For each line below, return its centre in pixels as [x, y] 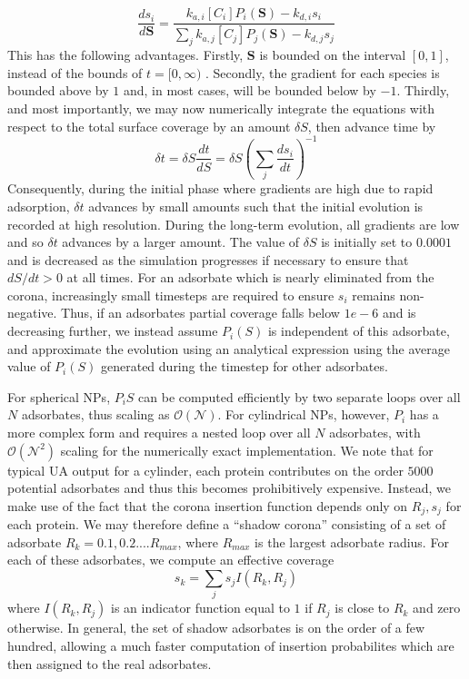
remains [374, 295]
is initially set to [367, 242]
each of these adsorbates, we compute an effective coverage [171, 560]
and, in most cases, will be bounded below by [249, 90]
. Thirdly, [423, 90]
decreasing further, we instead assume [113, 331]
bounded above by [58, 90]
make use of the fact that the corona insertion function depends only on [208, 505]
